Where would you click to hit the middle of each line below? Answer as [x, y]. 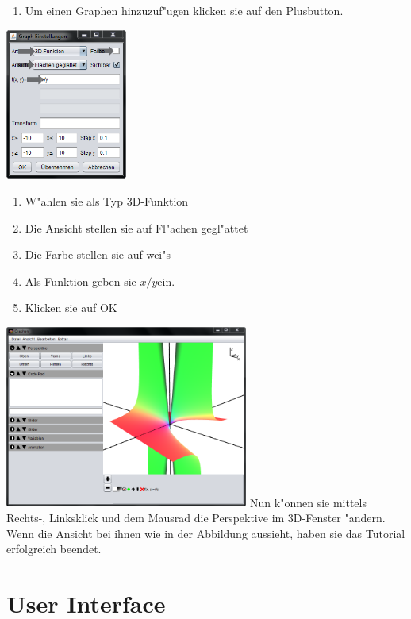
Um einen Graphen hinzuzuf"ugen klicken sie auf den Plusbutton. [184, 10]
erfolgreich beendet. [54, 549]
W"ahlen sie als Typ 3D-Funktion [107, 200]
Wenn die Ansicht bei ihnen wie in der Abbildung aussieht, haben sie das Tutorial [206, 533]
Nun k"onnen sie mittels [308, 502]
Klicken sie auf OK [71, 308]
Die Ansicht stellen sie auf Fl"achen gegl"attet [136, 227]
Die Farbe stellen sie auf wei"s [98, 254]
